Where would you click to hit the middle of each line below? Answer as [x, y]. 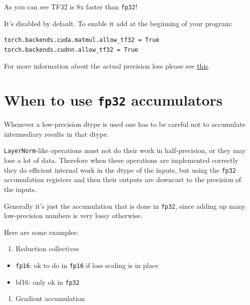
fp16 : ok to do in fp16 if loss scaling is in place [87, 265]
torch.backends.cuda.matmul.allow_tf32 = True [82, 40]
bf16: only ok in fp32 [48, 282]
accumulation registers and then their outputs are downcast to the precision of [123, 179]
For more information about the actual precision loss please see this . [107, 66]
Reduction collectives [47, 248]
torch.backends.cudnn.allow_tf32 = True [71, 50]
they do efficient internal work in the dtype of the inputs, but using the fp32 [120, 170]
